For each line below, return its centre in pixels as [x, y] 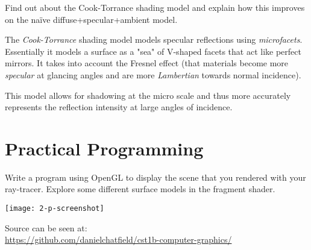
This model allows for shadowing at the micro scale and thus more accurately [148, 95]
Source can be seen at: [46, 227]
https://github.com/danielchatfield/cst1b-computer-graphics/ [118, 239]
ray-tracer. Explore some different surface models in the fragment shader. [140, 189]
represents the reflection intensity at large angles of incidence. [119, 107]
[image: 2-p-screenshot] [55, 209]
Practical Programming [104, 148]
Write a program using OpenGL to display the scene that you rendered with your [155, 177]
